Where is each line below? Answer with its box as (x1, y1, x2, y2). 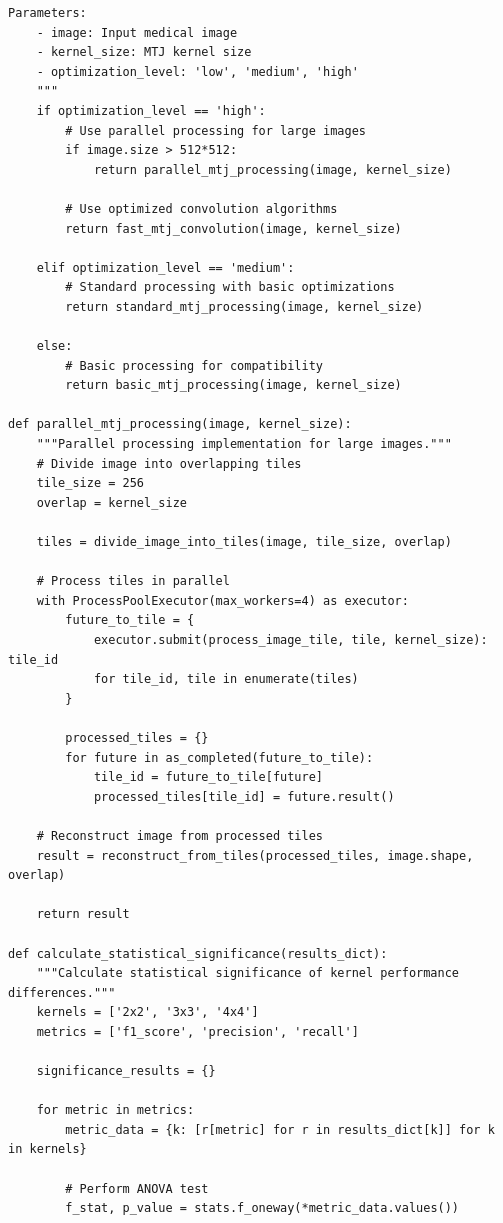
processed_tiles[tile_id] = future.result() (93, 789, 395, 804)
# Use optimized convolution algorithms (65, 201, 338, 216)
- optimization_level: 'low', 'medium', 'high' (36, 64, 359, 79)
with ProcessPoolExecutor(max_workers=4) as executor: (36, 593, 409, 608)
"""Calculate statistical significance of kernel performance (36, 966, 460, 981)
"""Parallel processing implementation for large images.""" (36, 437, 452, 452)
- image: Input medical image (36, 25, 238, 40)
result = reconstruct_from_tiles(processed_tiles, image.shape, (36, 848, 474, 863)
